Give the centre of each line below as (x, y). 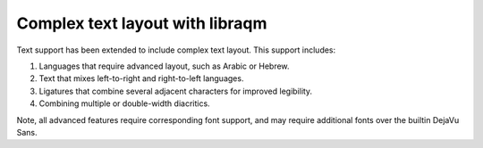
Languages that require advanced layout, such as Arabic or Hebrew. (164, 66)
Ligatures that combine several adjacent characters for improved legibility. (176, 91)
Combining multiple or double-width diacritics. (124, 103)
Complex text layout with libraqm (142, 23)
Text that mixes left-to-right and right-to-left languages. (141, 78)
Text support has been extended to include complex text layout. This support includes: (176, 50)
